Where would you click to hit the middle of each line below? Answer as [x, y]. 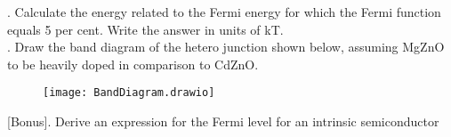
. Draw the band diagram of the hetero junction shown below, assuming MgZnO [226, 47]
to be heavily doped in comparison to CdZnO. [133, 64]
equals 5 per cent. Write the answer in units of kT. [145, 29]
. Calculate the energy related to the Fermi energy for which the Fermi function [224, 12]
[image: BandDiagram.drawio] [129, 93]
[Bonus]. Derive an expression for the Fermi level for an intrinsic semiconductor [223, 121]
